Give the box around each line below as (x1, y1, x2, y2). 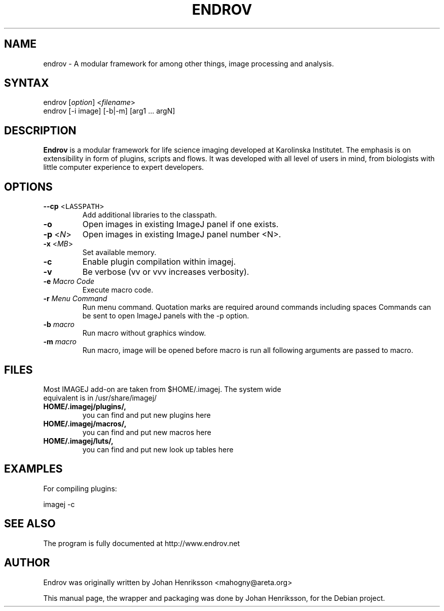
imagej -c (43, 499, 75, 509)
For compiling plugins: (43, 484, 117, 493)
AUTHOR (4, 556, 50, 569)
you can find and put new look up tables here (82, 445, 234, 454)
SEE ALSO (4, 517, 56, 530)
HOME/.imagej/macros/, (43, 419, 127, 428)
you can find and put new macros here (82, 427, 211, 437)
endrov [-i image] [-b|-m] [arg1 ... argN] (43, 106, 175, 116)
